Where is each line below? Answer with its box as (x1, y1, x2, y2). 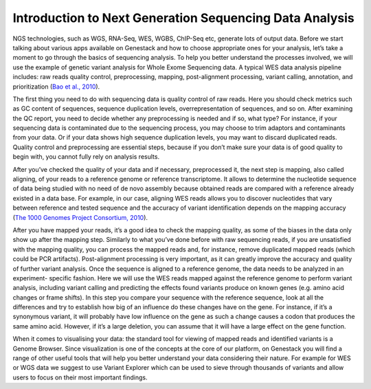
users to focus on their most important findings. (12, 373, 148, 381)
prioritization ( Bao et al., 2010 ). (12, 82, 100, 91)
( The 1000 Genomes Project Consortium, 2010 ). (12, 213, 148, 221)
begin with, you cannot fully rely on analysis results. (12, 153, 160, 161)
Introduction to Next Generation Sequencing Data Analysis (12, 10, 355, 25)
